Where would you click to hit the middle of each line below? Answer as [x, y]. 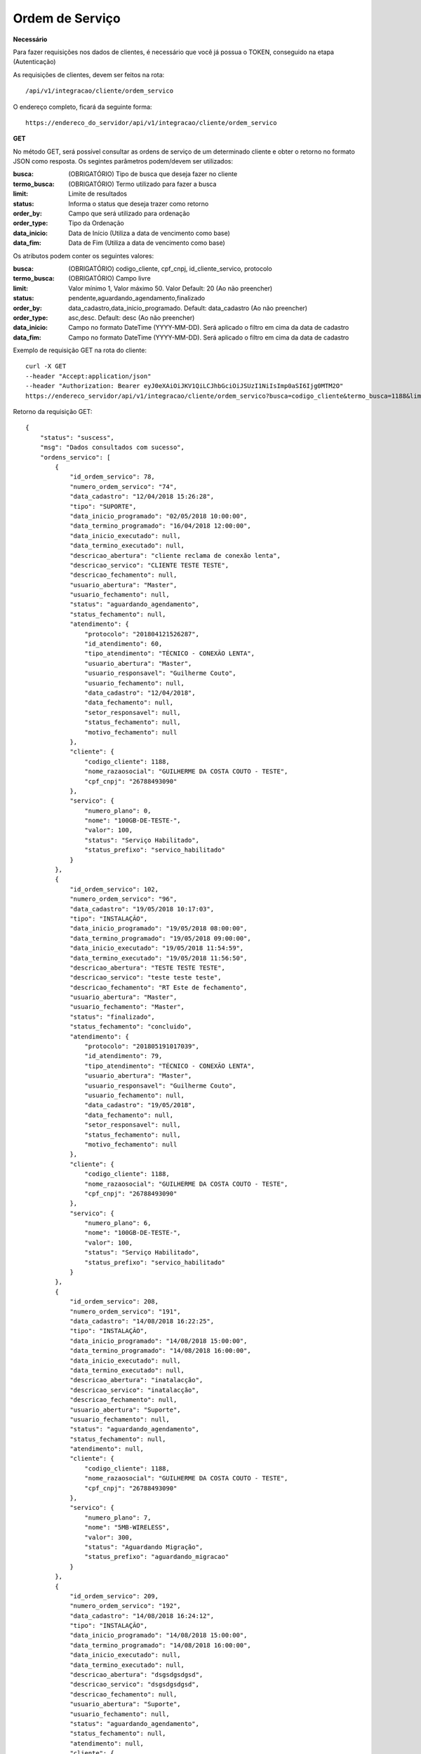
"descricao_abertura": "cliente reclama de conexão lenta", [175, 555]
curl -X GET [46, 366]
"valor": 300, [109, 1537]
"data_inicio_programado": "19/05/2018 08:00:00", [159, 929]
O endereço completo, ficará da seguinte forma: [82, 107]
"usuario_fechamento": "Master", [127, 1007]
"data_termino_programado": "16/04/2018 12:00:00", [161, 526]
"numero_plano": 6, [118, 1223]
